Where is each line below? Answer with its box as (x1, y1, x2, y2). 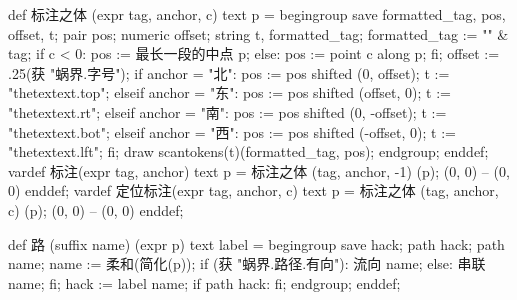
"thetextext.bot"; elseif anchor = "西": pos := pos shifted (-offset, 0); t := (8, 121, 456, 142)
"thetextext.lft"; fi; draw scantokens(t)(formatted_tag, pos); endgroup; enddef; (8, 141, 489, 162)
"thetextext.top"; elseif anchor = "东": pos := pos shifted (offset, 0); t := (8, 82, 451, 103)
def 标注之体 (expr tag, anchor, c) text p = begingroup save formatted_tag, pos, (8, 4, 506, 24)
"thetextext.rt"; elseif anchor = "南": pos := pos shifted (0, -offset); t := (8, 101, 447, 122)
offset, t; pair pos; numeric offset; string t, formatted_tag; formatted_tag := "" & (8, 23, 509, 44)
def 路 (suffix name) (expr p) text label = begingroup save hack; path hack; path (8, 233, 505, 254)
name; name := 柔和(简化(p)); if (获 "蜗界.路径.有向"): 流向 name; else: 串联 (8, 253, 486, 274)
